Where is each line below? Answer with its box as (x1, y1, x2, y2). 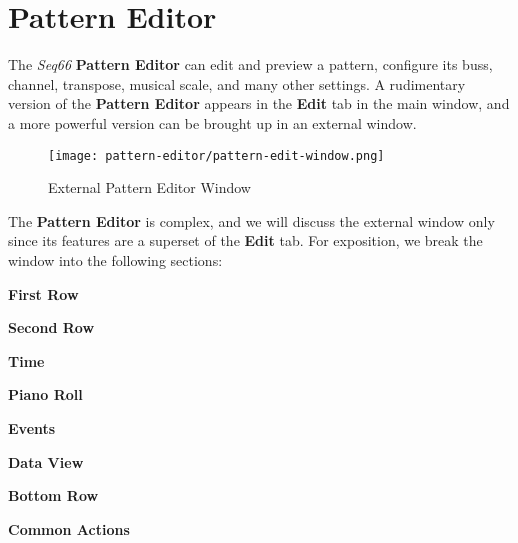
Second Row (8, 317, 95, 338)
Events (8, 417, 56, 438)
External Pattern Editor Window (48, 177, 251, 198)
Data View (8, 451, 84, 472)
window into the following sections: (8, 249, 223, 270)
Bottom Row (8, 485, 99, 506)
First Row (8, 283, 79, 304)
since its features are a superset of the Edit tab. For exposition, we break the (8, 230, 483, 251)
